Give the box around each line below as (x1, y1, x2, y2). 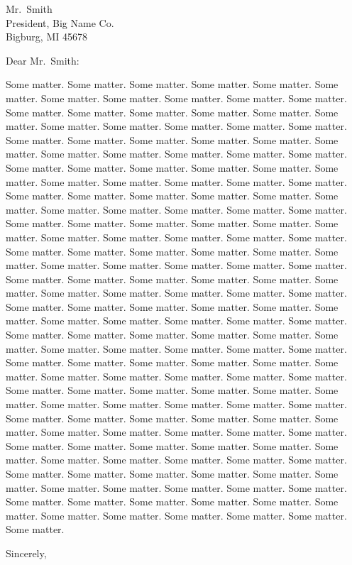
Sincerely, (6, 545, 47, 560)
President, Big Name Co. (6, 15, 114, 30)
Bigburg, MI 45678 (6, 29, 87, 44)
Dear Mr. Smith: (6, 53, 79, 67)
